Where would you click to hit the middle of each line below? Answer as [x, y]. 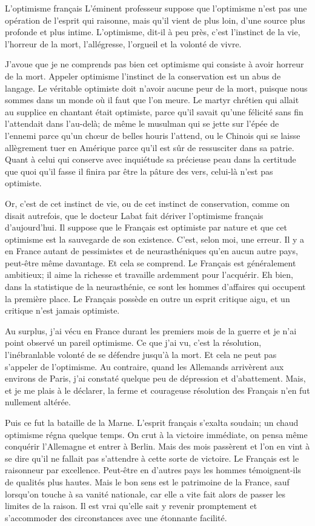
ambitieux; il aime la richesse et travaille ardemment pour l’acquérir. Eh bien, [149, 275]
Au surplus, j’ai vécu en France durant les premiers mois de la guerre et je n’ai [151, 330]
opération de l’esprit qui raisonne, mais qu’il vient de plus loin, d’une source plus [155, 20]
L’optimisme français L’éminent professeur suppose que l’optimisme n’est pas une [156, 8]
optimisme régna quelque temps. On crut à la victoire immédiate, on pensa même [156, 434]
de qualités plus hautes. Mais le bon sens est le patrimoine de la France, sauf [147, 481]
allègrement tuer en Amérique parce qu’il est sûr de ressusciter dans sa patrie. [150, 147]
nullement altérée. [38, 402]
